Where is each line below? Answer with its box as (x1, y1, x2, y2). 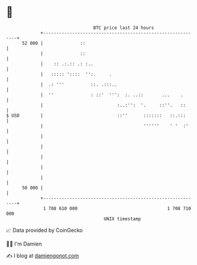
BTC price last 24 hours (93, 25, 155, 31)
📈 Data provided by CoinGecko (6, 227, 83, 234)
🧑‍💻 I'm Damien (6, 240, 42, 247)
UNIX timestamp (103, 215, 142, 222)
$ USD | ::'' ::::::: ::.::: (6, 112, 186, 119)
